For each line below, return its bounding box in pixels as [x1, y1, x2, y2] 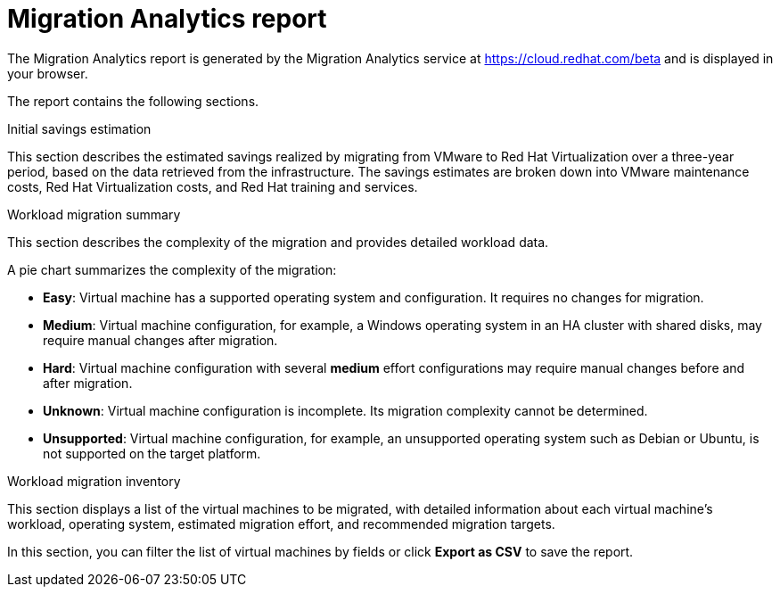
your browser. [7, 65, 88, 81]
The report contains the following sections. [7, 93, 259, 109]
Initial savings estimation [7, 120, 152, 136]
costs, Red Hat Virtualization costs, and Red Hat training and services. [7, 178, 418, 194]
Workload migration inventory [7, 473, 181, 489]
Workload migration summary [7, 206, 181, 222]
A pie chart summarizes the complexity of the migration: [7, 261, 337, 277]
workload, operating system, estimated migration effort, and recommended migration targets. [7, 516, 555, 532]
